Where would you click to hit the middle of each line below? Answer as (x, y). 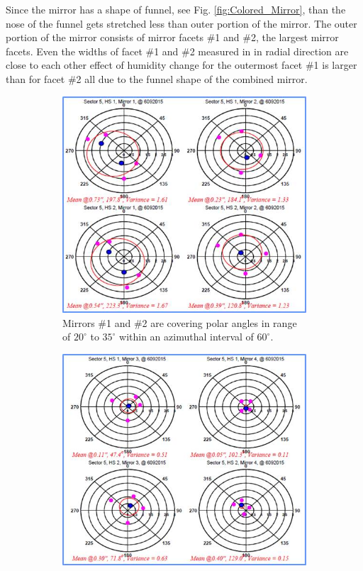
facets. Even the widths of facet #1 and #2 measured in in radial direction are (177, 51)
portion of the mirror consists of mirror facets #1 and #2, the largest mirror (172, 37)
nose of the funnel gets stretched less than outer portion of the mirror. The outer (181, 23)
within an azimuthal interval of (186, 337)
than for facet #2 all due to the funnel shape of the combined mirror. (157, 78)
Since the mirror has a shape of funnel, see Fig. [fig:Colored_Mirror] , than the (176, 9)
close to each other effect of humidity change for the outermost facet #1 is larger (181, 65)
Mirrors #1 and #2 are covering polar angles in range (180, 322)
